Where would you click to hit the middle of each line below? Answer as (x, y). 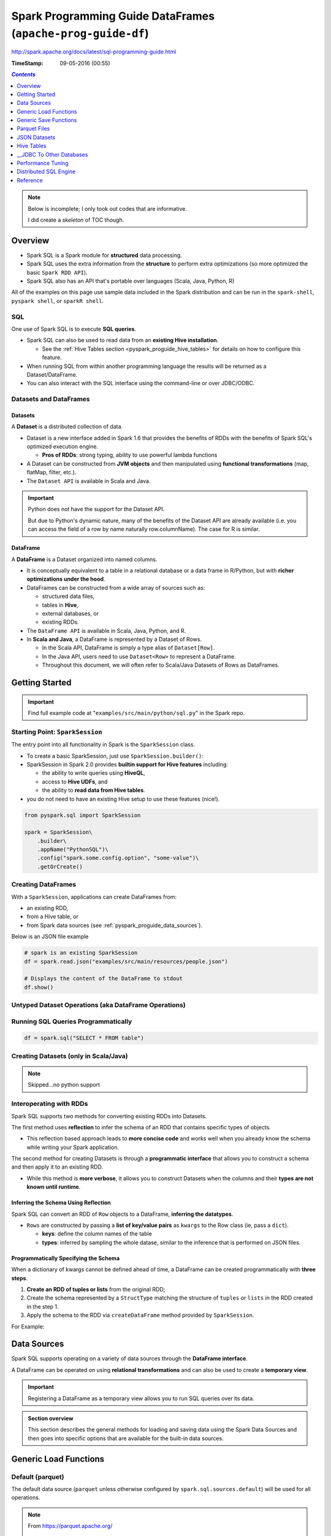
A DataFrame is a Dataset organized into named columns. (84, 559)
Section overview (51, 1418)
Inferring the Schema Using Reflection (61, 1203)
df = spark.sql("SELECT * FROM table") (84, 1038)
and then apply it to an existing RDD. (57, 1167)
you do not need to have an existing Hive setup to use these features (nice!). (123, 799)
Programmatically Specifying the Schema (66, 1258)
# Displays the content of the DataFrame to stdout (104, 979)
